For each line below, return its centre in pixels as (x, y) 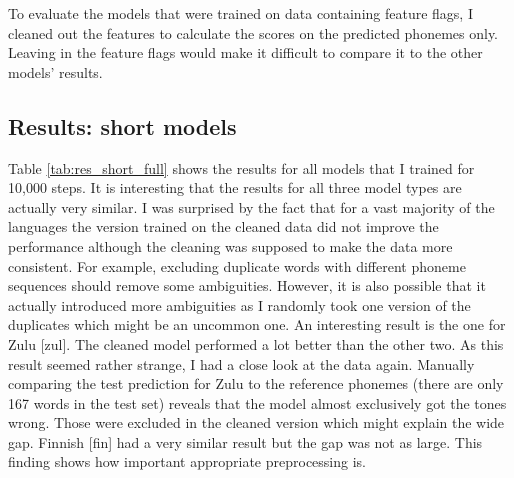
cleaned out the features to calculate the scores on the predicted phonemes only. (253, 32)
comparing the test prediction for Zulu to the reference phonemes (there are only (256, 383)
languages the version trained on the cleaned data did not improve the (223, 226)
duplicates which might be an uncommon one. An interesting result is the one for (257, 324)
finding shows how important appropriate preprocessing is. (187, 461)
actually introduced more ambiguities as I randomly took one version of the (239, 304)
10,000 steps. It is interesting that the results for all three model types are (235, 187)
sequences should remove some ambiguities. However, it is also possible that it (247, 285)
